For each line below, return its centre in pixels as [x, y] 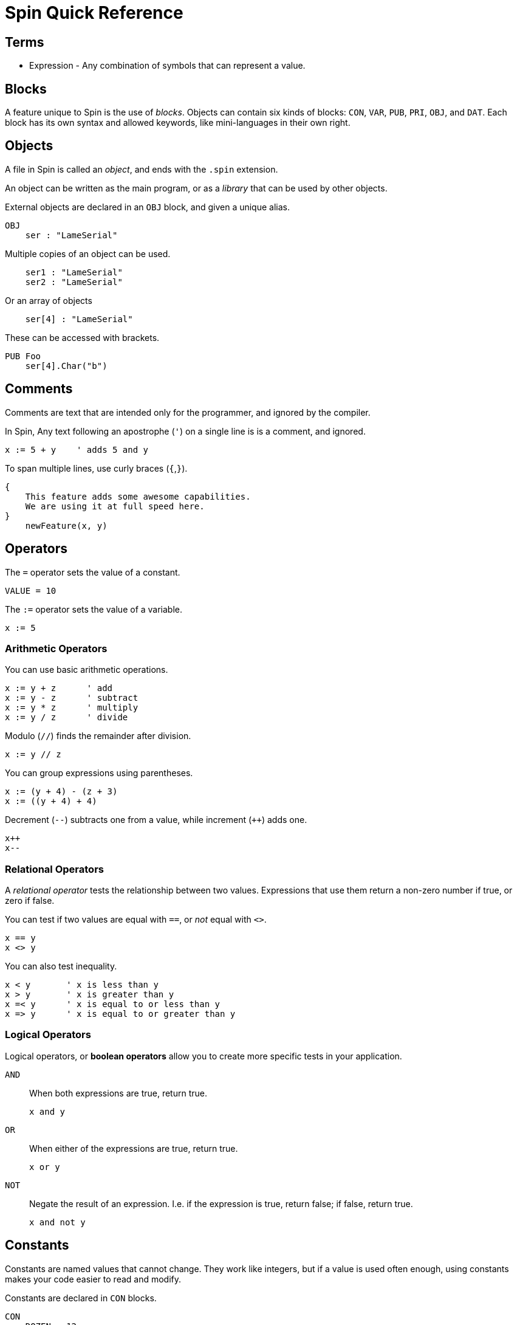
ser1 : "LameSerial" [74, 272]
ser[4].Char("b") [66, 366]
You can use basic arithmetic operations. [87, 670]
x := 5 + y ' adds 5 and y [77, 449]
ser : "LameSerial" [71, 235]
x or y [45, 1167]
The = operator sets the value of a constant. [93, 572]
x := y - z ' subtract [72, 698]
